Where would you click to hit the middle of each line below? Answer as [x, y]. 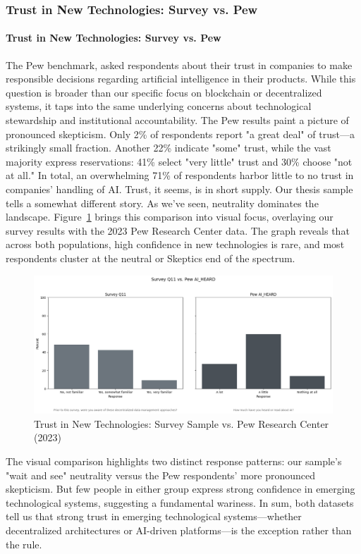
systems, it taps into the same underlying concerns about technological [159, 106]
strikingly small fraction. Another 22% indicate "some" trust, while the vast [169, 148]
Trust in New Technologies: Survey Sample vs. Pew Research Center [182, 423]
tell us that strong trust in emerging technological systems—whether [154, 516]
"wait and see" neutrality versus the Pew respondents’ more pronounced [161, 475]
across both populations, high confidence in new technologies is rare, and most [175, 244]
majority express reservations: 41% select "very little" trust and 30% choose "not [179, 161]
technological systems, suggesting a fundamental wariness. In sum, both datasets [180, 502]
